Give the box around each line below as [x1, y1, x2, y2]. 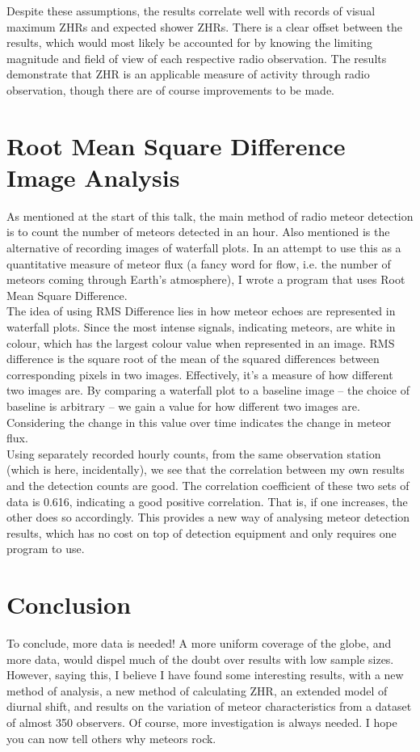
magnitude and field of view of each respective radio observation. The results [6, 49, 387, 66]
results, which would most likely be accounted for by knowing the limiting [6, 34, 372, 51]
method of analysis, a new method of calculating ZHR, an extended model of [6, 682, 388, 699]
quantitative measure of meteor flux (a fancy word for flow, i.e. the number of [6, 255, 391, 272]
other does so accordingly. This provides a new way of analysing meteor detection [6, 509, 410, 526]
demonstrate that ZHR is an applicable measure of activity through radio [6, 65, 370, 82]
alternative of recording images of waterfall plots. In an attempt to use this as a [6, 239, 401, 256]
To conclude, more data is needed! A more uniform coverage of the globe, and [6, 635, 392, 652]
